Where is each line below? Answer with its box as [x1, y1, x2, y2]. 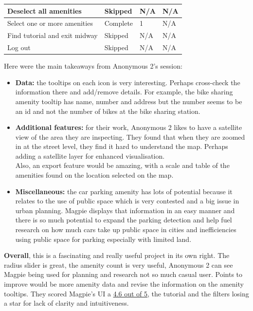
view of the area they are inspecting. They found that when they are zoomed [15, 131, 245, 142]
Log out [7, 42, 31, 53]
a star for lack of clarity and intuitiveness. [4, 298, 129, 308]
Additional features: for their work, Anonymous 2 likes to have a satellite [15, 122, 242, 132]
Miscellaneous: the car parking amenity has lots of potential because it [15, 186, 233, 196]
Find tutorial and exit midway [7, 30, 98, 40]
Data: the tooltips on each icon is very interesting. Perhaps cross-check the [15, 77, 240, 87]
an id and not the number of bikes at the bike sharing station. [15, 106, 200, 116]
